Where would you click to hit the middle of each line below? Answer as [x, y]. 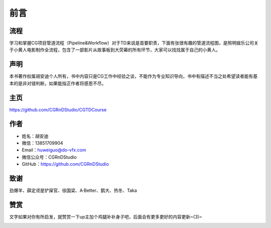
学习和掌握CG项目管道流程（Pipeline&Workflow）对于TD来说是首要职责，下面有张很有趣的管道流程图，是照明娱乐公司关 [134, 43]
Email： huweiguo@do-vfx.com [54, 150]
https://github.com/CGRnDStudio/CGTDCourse [58, 109]
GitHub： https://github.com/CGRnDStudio [65, 164]
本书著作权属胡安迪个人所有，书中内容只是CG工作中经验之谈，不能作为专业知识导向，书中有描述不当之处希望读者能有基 [133, 76]
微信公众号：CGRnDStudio [49, 157]
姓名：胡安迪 [35, 136]
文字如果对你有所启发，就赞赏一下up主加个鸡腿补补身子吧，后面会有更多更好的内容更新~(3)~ [106, 216]
